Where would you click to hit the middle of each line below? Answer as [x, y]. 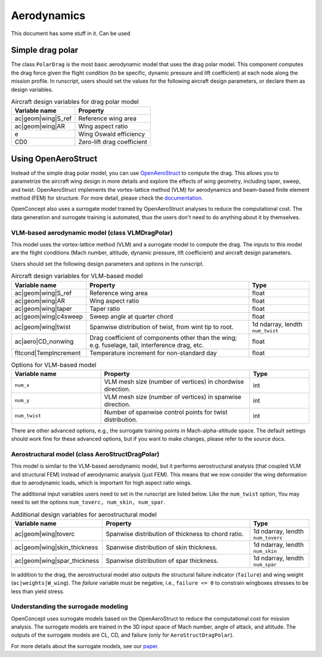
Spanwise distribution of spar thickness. [162, 561]
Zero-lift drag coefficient [113, 142]
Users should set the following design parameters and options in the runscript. [107, 264]
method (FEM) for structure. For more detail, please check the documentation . [107, 198]
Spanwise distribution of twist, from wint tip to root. [162, 327]
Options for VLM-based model [54, 365]
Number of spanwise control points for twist [166, 412]
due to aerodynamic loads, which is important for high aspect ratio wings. [101, 483]
